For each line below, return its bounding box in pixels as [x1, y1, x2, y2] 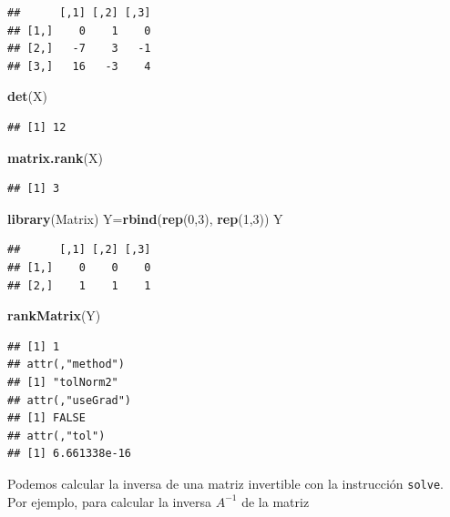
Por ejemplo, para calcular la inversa [7, 492, 212, 511]
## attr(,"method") [7, 358, 125, 371]
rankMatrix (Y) [7, 306, 101, 325]
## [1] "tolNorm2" [7, 375, 118, 389]
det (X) [7, 86, 47, 106]
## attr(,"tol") [7, 429, 106, 442]
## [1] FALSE [7, 411, 86, 425]
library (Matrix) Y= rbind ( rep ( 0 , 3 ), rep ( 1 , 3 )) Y [7, 208, 283, 228]
